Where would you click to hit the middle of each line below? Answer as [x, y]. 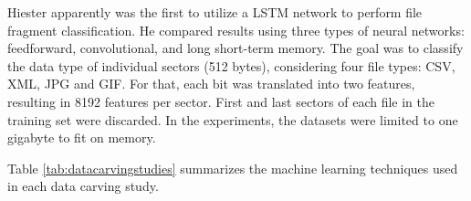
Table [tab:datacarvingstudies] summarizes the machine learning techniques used [233, 168]
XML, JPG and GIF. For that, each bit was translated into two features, [211, 84]
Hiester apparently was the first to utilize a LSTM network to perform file [215, 12]
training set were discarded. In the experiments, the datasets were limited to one [233, 119]
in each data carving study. [83, 186]
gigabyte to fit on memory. [82, 138]
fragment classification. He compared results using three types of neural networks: [236, 30]
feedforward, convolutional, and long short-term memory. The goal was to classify [235, 48]
